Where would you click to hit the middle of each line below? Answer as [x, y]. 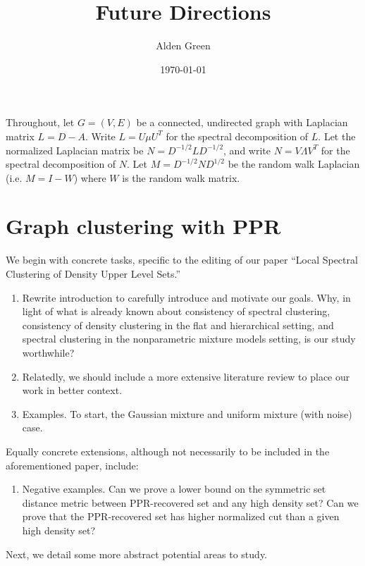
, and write [247, 150]
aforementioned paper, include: [72, 465]
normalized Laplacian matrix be [75, 150]
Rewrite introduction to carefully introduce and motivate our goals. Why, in [186, 297]
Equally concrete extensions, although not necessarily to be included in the [168, 451]
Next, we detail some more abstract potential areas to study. [136, 554]
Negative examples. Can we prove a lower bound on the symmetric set [174, 489]
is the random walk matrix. [181, 177]
